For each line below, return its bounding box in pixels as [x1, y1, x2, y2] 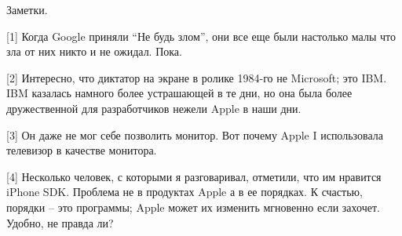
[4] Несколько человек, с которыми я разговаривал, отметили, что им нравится [6, 168, 382, 184]
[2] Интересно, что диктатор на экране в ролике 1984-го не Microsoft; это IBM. [6, 69, 387, 85]
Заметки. [6, 2, 48, 17]
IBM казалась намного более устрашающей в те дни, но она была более [6, 85, 353, 101]
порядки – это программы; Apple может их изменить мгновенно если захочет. [6, 198, 380, 215]
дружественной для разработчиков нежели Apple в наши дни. [6, 100, 301, 116]
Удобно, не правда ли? [6, 214, 114, 231]
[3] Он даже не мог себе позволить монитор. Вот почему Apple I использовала [6, 126, 383, 143]
